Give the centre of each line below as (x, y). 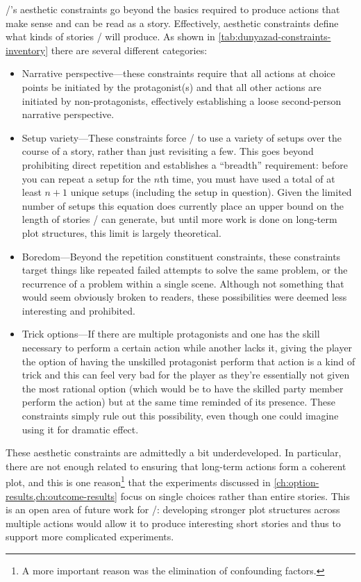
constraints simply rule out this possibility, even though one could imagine (180, 416)
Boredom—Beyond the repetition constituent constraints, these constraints (181, 256)
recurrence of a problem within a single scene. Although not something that (183, 283)
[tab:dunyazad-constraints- (275, 36)
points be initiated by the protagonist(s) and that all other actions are (171, 86)
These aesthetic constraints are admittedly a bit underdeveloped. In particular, (174, 452)
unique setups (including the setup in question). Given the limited (211, 192)
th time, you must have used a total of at (247, 178)
